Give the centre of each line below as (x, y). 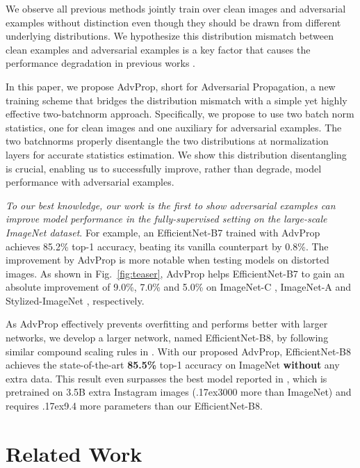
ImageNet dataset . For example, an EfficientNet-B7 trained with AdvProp (163, 232)
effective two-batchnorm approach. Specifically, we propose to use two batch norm (180, 114)
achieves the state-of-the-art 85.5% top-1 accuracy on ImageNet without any (173, 365)
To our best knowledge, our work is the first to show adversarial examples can (171, 205)
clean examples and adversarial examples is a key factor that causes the (158, 49)
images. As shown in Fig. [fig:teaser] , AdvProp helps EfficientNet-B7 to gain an (175, 273)
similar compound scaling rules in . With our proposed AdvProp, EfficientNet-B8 (178, 351)
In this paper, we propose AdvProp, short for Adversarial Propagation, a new (171, 86)
